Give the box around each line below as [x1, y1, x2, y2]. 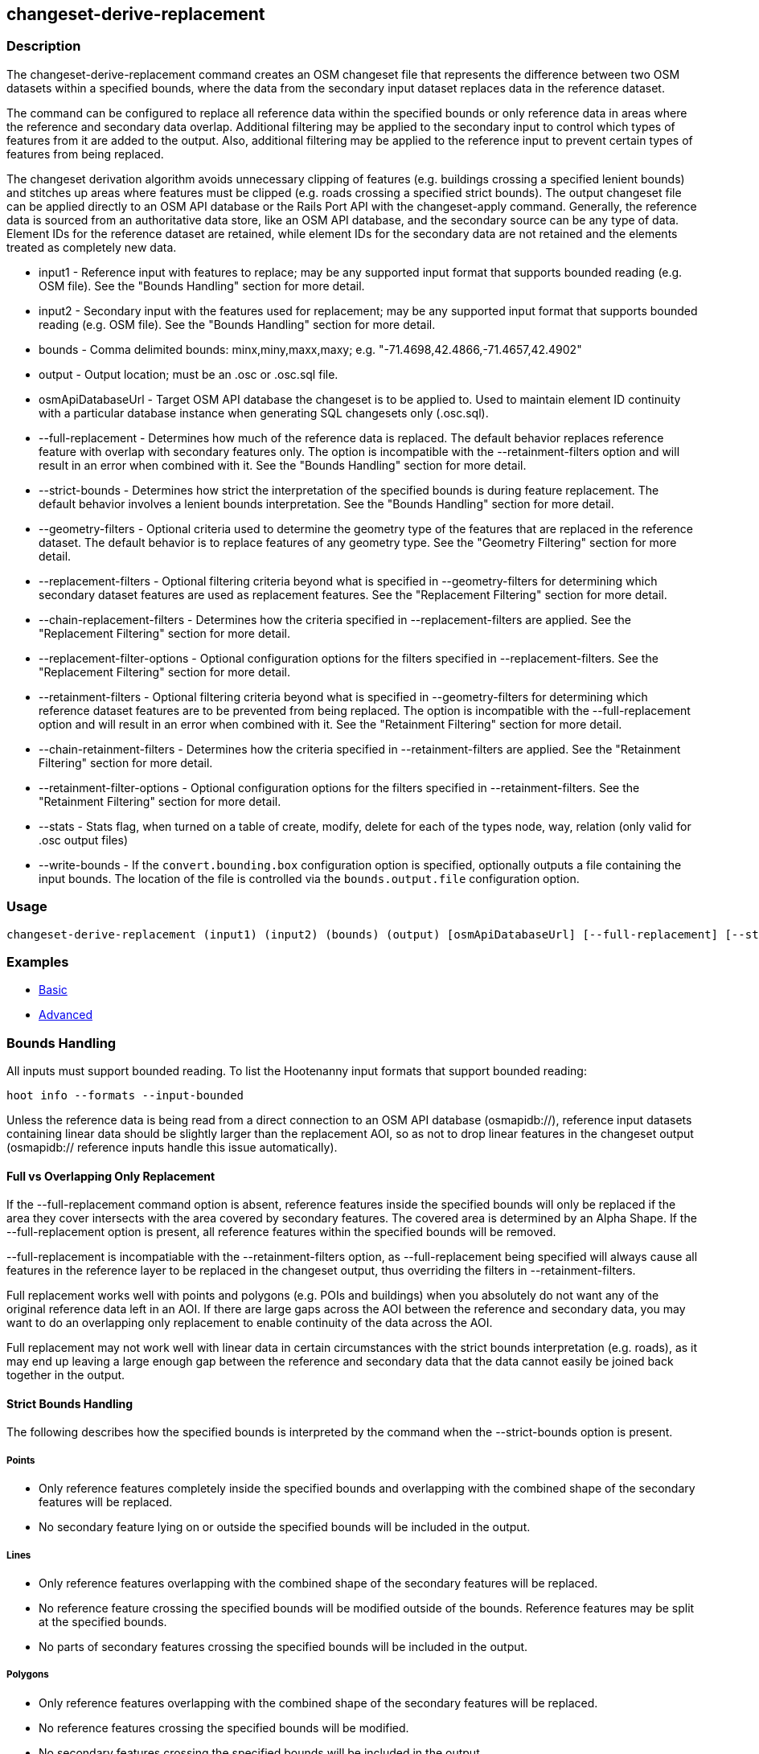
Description [6, 38, 81, 55]
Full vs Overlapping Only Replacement [6, 1169, 215, 1183]
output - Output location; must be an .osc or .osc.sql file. [39, 367, 338, 381]
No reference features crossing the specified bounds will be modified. [39, 1720, 409, 1735]
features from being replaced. [6, 146, 164, 161]
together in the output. [6, 1368, 125, 1382]
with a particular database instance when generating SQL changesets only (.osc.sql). [39, 405, 489, 420]
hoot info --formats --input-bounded [6, 1089, 244, 1103]
